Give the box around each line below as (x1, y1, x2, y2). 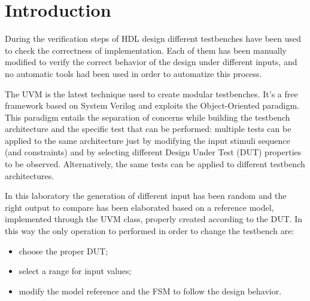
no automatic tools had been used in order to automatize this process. (5, 67, 262, 79)
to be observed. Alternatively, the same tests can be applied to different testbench (5, 158, 305, 170)
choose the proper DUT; (19, 244, 108, 257)
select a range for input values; (19, 265, 132, 277)
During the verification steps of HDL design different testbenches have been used (5, 32, 302, 45)
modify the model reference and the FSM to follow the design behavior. (19, 284, 282, 297)
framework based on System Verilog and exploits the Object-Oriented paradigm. (5, 99, 299, 112)
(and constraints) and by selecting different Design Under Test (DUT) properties (5, 146, 302, 158)
